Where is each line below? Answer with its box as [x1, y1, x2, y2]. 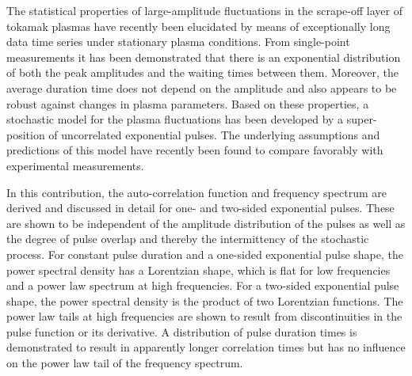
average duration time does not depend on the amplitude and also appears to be [6, 79, 397, 96]
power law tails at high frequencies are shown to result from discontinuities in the [6, 308, 402, 325]
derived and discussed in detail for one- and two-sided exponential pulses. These [6, 199, 395, 216]
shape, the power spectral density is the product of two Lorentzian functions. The [6, 292, 403, 309]
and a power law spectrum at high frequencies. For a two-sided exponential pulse [6, 277, 399, 294]
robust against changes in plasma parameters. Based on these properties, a [6, 95, 369, 112]
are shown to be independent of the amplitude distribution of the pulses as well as [6, 215, 406, 231]
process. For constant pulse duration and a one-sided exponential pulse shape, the [6, 245, 403, 262]
